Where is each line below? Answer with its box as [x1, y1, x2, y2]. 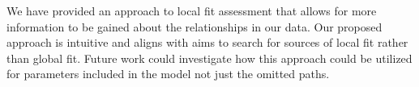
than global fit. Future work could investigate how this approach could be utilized [6, 49, 413, 66]
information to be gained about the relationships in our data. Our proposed [6, 18, 383, 35]
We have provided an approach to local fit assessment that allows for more [6, 2, 377, 19]
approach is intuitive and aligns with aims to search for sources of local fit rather [6, 34, 408, 51]
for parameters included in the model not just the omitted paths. [6, 65, 330, 82]
